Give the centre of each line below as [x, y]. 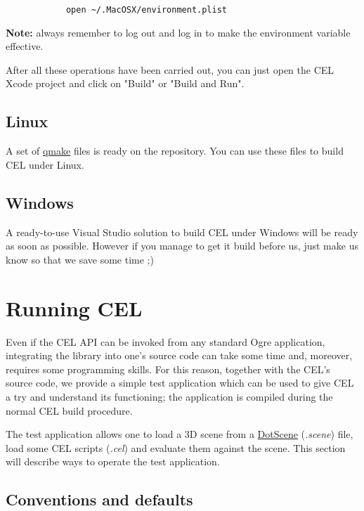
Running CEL [74, 308]
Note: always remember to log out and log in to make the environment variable [178, 32]
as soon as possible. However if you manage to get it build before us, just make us [182, 246]
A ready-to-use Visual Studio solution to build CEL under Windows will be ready [182, 232]
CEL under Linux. [45, 164]
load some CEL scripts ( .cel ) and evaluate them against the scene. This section [176, 447]
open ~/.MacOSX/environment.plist [146, 10]
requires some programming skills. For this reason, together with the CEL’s [168, 369]
